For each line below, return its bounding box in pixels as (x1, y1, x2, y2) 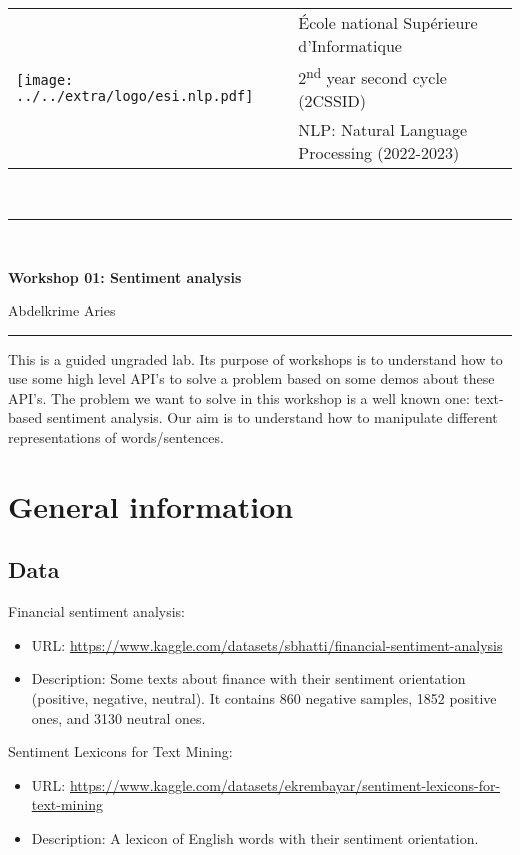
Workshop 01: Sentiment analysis (8, 266, 242, 287)
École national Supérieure (298, 11, 478, 34)
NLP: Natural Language (298, 118, 467, 142)
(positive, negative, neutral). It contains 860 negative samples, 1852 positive (31, 688, 497, 709)
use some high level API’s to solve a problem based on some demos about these (8, 368, 495, 389)
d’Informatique (298, 34, 402, 57)
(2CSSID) (298, 89, 367, 113)
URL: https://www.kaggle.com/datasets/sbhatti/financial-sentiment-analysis (31, 634, 503, 655)
